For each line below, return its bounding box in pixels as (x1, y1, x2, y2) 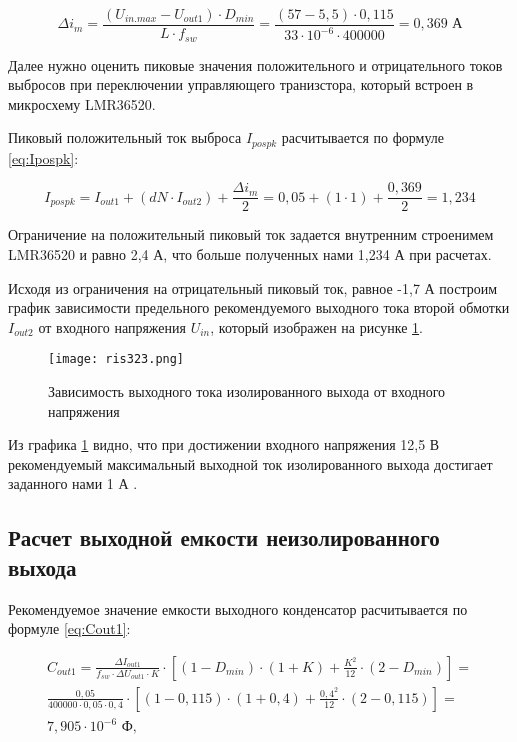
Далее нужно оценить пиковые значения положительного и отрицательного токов (8, 54, 503, 75)
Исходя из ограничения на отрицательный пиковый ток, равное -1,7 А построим (8, 277, 498, 298)
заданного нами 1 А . (8, 473, 138, 494)
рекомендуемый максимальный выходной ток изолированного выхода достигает (8, 453, 493, 474)
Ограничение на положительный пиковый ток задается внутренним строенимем (8, 224, 494, 245)
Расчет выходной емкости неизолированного (8, 522, 440, 553)
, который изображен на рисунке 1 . (210, 316, 423, 337)
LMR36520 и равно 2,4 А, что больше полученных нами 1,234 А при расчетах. (8, 244, 492, 264)
